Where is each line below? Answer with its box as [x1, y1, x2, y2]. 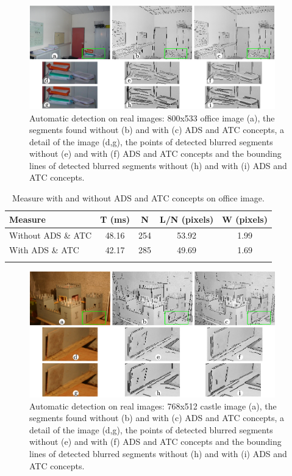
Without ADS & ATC [9, 228, 92, 241]
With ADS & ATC [9, 243, 79, 256]
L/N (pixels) [160, 212, 214, 225]
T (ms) [100, 212, 130, 225]
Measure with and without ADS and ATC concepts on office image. [12, 192, 265, 204]
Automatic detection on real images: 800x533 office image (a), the [29, 111, 275, 124]
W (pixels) [222, 212, 268, 225]
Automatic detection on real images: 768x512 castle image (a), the [29, 399, 277, 412]
